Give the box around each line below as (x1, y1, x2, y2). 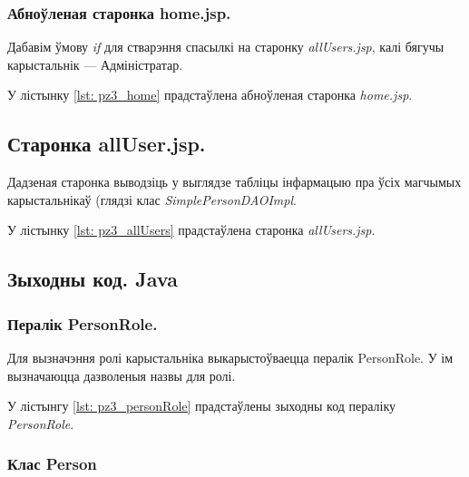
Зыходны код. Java (7, 265, 179, 293)
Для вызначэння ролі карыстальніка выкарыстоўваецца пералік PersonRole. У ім (7, 347, 453, 366)
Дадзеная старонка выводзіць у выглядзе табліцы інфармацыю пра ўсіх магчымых (7, 172, 462, 191)
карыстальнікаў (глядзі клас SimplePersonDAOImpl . (7, 190, 297, 209)
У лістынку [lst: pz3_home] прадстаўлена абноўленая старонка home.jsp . (7, 85, 413, 104)
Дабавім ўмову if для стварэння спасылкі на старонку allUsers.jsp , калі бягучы (7, 37, 445, 56)
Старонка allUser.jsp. (7, 130, 206, 158)
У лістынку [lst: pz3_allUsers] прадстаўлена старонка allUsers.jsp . (7, 220, 376, 239)
